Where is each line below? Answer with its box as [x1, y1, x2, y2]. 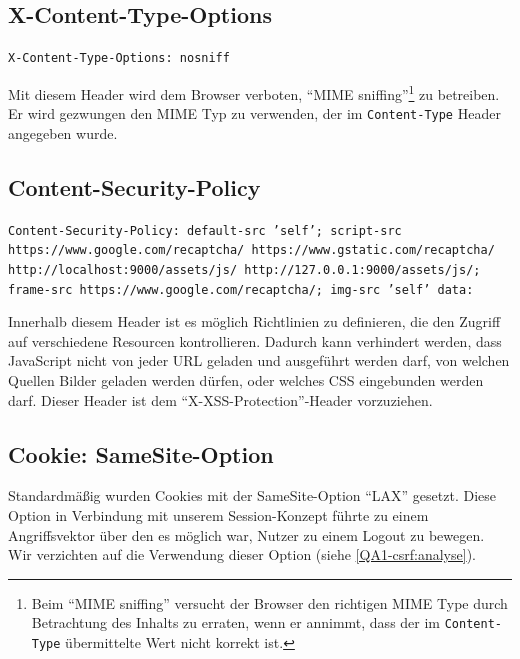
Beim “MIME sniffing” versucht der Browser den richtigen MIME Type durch [31, 592, 508, 613]
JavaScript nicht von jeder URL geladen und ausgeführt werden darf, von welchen [8, 350, 510, 371]
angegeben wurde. [8, 122, 118, 143]
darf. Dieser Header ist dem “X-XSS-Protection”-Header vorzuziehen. [8, 389, 433, 410]
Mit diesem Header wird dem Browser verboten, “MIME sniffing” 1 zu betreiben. [8, 80, 500, 104]
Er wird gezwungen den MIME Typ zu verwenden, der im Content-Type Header [8, 103, 501, 124]
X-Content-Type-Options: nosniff [8, 51, 230, 66]
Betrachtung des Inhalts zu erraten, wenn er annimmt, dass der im [31, 612, 441, 633]
